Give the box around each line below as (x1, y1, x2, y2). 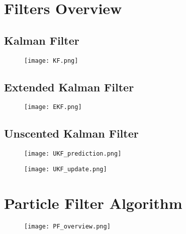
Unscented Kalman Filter (4, 126, 139, 141)
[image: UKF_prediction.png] (24, 150, 122, 158)
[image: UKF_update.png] (24, 165, 107, 173)
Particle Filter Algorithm (4, 192, 182, 213)
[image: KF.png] (24, 57, 78, 64)
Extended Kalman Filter (4, 79, 134, 94)
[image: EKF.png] (24, 103, 82, 111)
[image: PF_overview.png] (24, 222, 111, 230)
